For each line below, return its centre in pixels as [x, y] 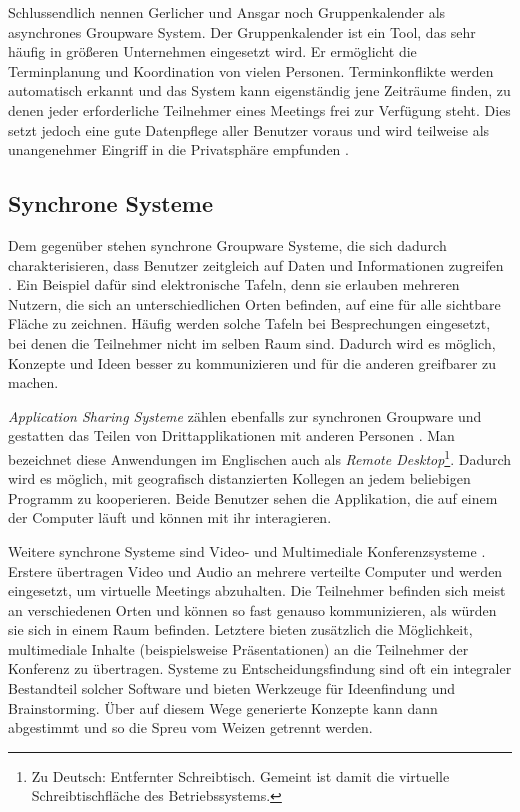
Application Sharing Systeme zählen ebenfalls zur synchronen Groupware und [245, 415]
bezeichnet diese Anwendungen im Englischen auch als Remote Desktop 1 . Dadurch [260, 457]
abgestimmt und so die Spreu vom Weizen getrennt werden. [190, 727]
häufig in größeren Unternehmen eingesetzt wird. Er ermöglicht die [212, 51]
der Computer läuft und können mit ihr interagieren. [170, 517]
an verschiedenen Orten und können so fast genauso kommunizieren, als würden [252, 609]
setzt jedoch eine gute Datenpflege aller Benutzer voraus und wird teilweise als [249, 129]
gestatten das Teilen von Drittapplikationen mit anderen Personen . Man [231, 435]
